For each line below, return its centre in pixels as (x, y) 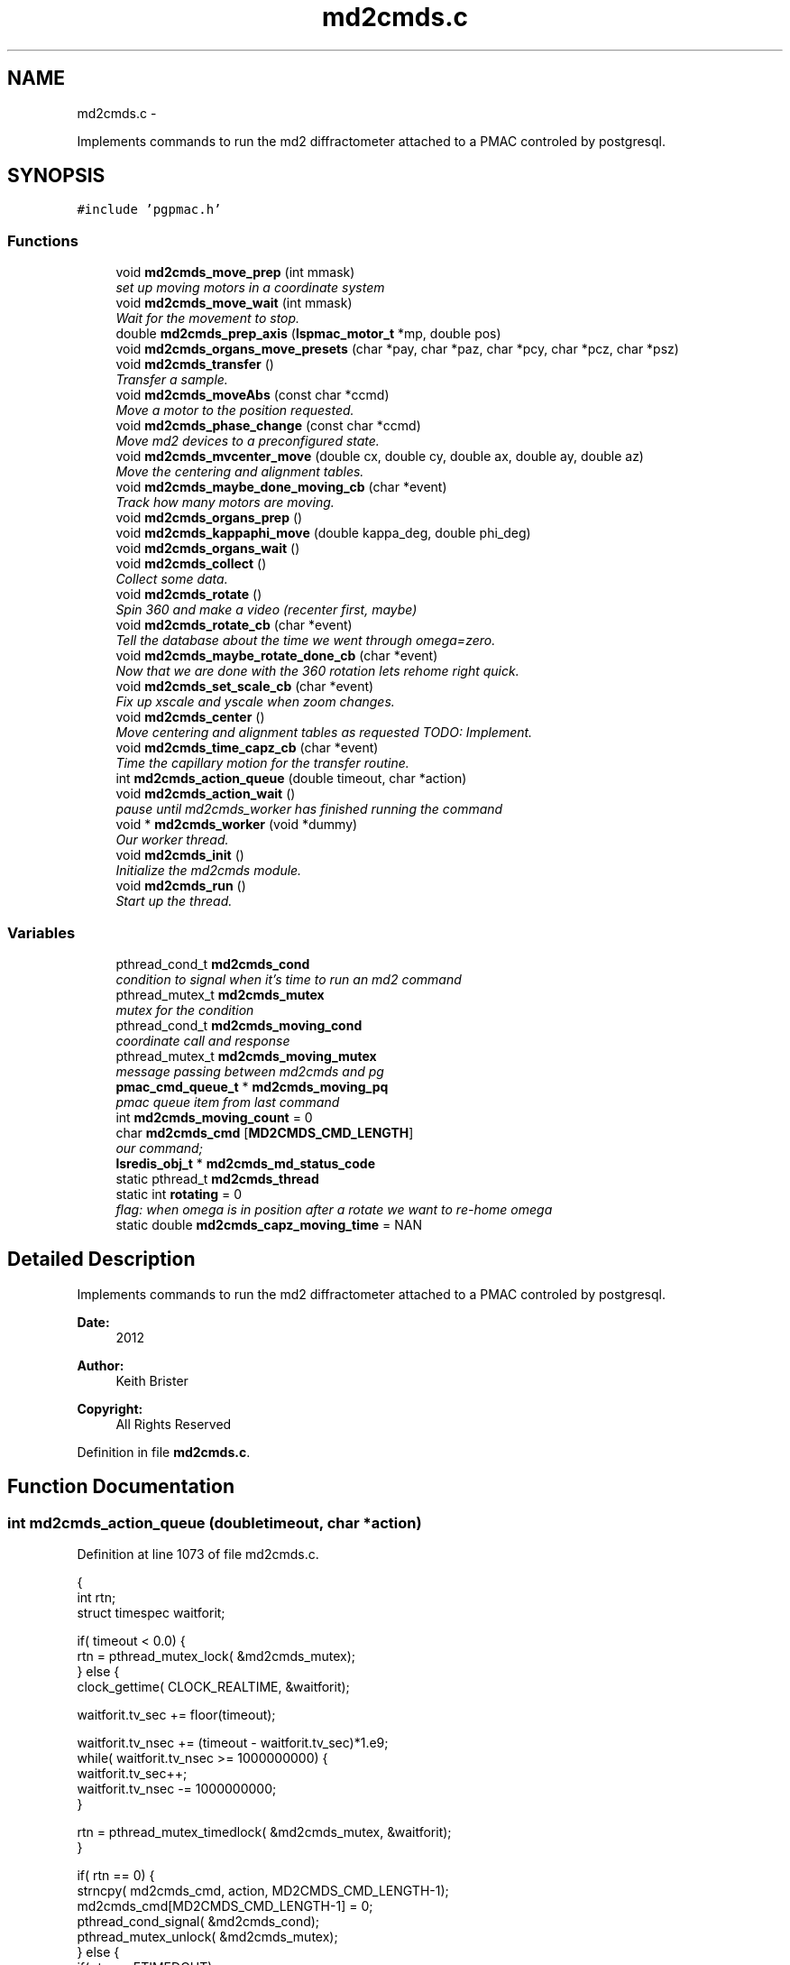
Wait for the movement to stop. (208, 318)
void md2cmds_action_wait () (206, 794)
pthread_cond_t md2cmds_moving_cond (239, 1025)
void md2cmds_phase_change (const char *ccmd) (268, 426)
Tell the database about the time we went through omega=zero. (306, 641)
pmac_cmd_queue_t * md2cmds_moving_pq (252, 1086)
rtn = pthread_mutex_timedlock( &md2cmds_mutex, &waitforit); (264, 1832)
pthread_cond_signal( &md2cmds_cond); (198, 1921)
